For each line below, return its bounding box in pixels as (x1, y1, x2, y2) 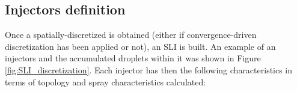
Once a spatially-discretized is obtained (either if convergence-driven (5, 28, 257, 41)
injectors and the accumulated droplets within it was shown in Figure (5, 52, 261, 64)
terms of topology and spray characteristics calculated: (5, 75, 206, 88)
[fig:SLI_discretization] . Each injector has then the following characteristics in (5, 63, 293, 76)
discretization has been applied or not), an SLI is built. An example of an (5, 40, 276, 52)
